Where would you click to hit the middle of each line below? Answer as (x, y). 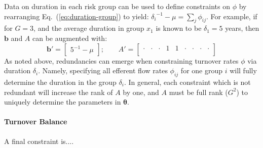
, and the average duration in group (89, 28)
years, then (242, 28)
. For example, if (232, 16)
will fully (243, 70)
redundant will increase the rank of (59, 92)
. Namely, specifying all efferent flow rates (103, 70)
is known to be (179, 28)
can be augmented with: (70, 38)
